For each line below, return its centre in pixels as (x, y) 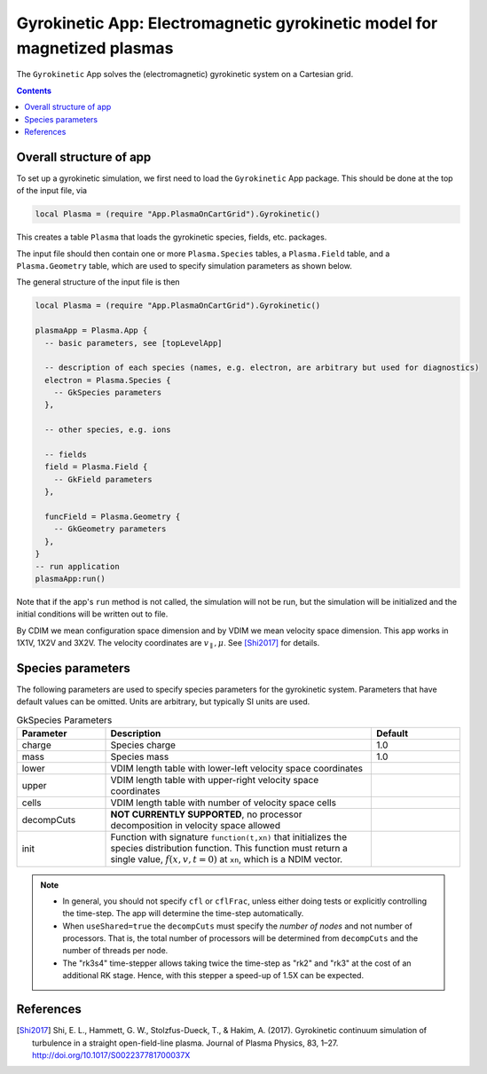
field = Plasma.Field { (96, 467)
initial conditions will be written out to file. (92, 614)
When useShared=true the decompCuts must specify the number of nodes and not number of (237, 926)
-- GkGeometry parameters (110, 529)
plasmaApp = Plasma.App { (91, 331)
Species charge (143, 745)
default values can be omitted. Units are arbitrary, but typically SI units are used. (163, 702)
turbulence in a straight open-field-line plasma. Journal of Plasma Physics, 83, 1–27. (185, 1043)
